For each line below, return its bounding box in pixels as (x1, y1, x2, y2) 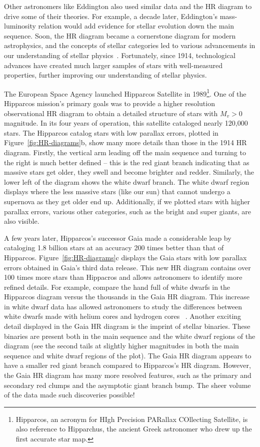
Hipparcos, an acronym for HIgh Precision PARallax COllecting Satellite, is (15, 413, 248, 424)
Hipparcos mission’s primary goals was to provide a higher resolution (4, 98, 215, 108)
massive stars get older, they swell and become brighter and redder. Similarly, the (4, 167, 254, 177)
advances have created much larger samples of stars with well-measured (4, 60, 222, 70)
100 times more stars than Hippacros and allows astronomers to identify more (4, 272, 242, 282)
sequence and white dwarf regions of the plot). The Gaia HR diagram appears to (4, 350, 251, 360)
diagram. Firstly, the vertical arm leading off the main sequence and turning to (4, 147, 246, 157)
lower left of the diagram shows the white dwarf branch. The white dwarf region (4, 176, 249, 187)
